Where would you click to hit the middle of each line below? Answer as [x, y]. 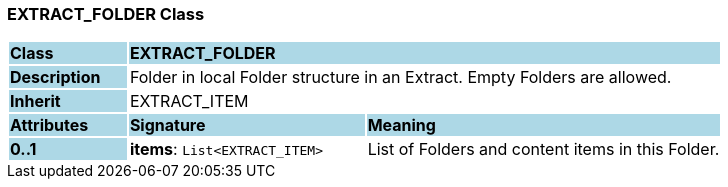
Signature [167, 125]
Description [55, 77]
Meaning [401, 125]
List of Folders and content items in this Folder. [543, 149]
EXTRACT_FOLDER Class [106, 14]
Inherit [35, 101]
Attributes [49, 125]
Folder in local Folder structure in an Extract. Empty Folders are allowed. [400, 77]
